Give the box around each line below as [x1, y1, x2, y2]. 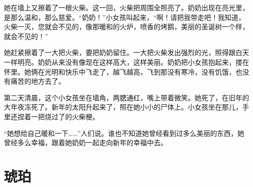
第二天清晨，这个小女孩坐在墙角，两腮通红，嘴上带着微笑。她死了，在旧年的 [4, 92, 249, 102]
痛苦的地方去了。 [10, 76, 65, 86]
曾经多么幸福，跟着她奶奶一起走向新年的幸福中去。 [4, 137, 167, 148]
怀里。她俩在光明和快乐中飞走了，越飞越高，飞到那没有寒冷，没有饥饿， [4, 66, 235, 76]
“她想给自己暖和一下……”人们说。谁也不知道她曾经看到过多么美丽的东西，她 [4, 128, 244, 138]
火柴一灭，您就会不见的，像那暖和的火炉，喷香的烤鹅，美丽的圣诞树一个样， [4, 21, 249, 32]
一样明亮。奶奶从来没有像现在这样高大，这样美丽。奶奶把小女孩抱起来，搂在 [4, 56, 249, 67]
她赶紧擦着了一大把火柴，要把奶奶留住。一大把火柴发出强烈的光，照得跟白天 [4, 47, 249, 57]
